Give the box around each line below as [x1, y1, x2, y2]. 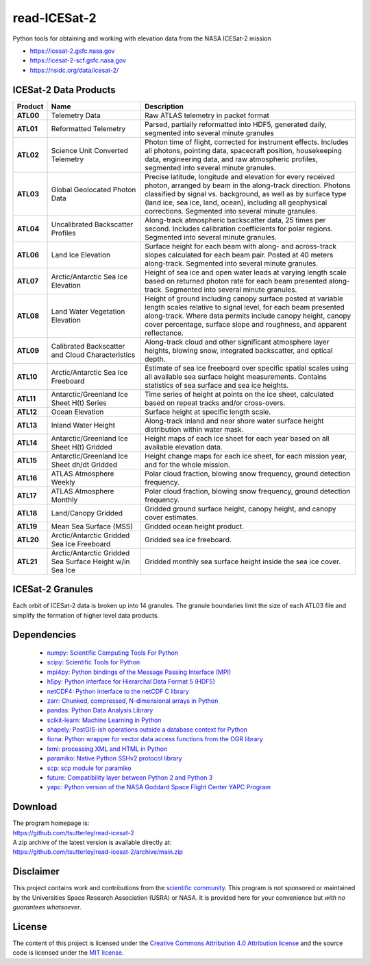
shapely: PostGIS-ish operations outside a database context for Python [47, 725, 248, 734]
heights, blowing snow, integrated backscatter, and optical [145, 345, 333, 355]
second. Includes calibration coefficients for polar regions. [145, 224, 333, 233]
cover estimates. [145, 512, 199, 522]
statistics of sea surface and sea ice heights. [145, 380, 289, 390]
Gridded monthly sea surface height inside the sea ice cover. [145, 557, 341, 566]
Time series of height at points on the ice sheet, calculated [145, 389, 334, 399]
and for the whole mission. [145, 460, 230, 469]
